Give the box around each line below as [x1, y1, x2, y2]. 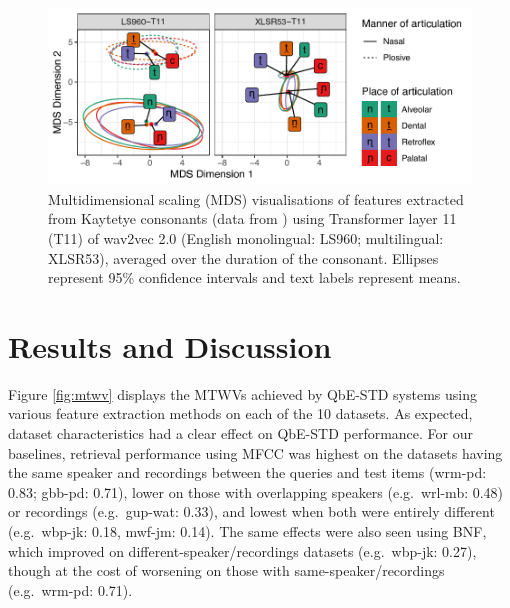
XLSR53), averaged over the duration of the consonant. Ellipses [48, 247, 439, 268]
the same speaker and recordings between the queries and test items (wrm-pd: [8, 462, 487, 483]
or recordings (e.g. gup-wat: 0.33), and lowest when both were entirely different [8, 501, 495, 522]
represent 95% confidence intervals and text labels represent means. [48, 267, 461, 288]
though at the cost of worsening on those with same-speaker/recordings [8, 560, 445, 581]
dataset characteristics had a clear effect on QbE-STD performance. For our [8, 423, 474, 444]
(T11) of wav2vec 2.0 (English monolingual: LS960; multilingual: [48, 227, 444, 248]
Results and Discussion [8, 325, 332, 366]
